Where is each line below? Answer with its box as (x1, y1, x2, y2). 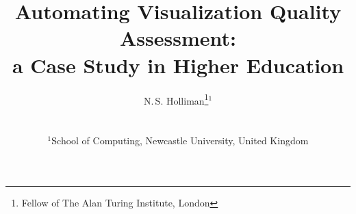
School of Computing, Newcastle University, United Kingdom (51, 133, 309, 147)
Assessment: (120, 24, 236, 52)
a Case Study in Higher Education (12, 51, 344, 79)
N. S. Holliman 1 (143, 91, 209, 107)
